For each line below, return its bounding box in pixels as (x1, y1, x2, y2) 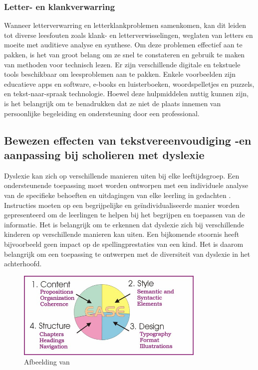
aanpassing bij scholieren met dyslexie (4, 147, 205, 162)
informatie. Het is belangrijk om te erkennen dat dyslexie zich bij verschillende (4, 219, 245, 229)
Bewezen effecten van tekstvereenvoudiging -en (4, 132, 252, 148)
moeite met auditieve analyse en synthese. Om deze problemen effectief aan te (4, 39, 243, 50)
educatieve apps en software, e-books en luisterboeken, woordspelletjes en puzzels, (4, 78, 255, 89)
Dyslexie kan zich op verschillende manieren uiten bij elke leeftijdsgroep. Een (4, 170, 240, 181)
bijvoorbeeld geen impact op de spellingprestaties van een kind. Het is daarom (4, 238, 244, 249)
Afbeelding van (24, 357, 70, 367)
